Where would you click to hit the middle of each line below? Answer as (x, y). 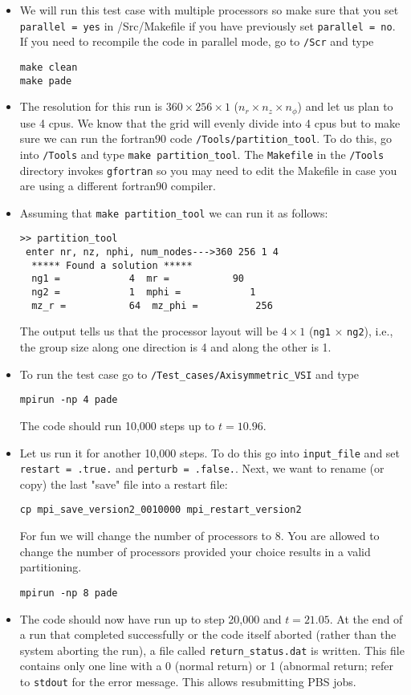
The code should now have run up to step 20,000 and (151, 618)
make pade (46, 81)
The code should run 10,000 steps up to (117, 425)
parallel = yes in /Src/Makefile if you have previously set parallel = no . (208, 25)
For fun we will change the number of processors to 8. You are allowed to (199, 536)
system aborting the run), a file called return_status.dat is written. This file (212, 650)
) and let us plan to (345, 106)
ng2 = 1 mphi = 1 (144, 293)
